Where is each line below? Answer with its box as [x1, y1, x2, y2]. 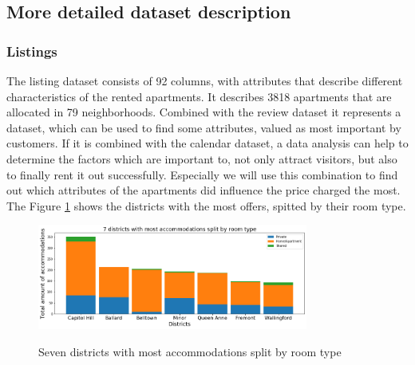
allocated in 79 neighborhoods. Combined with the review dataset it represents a [6, 104, 401, 120]
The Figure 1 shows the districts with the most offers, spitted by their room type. [6, 197, 406, 214]
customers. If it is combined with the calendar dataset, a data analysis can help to [6, 135, 409, 151]
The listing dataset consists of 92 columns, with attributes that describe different [6, 73, 403, 88]
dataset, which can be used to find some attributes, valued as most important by [6, 119, 401, 135]
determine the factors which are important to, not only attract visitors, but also [6, 150, 397, 167]
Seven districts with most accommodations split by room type [38, 343, 342, 359]
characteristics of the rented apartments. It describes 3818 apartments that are [6, 88, 392, 104]
